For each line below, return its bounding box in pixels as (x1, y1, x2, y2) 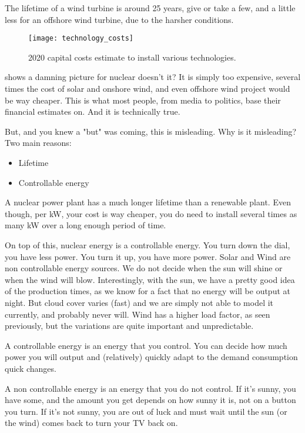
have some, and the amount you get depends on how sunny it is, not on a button (5, 394, 296, 406)
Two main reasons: (5, 136, 72, 149)
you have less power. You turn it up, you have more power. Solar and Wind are (5, 250, 291, 262)
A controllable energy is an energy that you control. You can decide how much (5, 339, 287, 351)
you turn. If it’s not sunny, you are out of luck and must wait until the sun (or (5, 405, 287, 417)
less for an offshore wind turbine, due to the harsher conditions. (5, 13, 234, 25)
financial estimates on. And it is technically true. (5, 105, 180, 118)
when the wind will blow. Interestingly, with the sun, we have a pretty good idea (5, 273, 295, 285)
